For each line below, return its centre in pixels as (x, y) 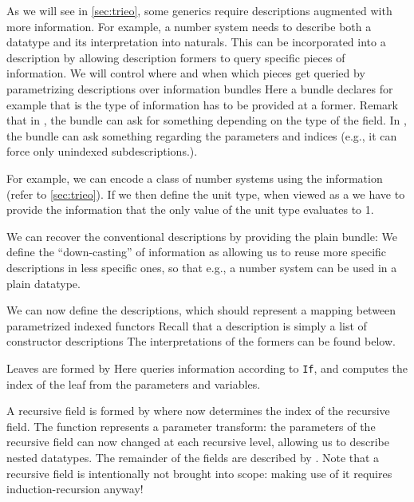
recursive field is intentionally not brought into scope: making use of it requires (199, 473)
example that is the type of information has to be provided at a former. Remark (202, 104)
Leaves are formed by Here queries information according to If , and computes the (207, 368)
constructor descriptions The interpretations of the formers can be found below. (201, 341)
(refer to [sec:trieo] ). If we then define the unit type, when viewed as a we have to (206, 194)
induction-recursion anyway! (75, 489)
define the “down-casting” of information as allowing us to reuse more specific (197, 252)
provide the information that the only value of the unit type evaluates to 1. (190, 209)
